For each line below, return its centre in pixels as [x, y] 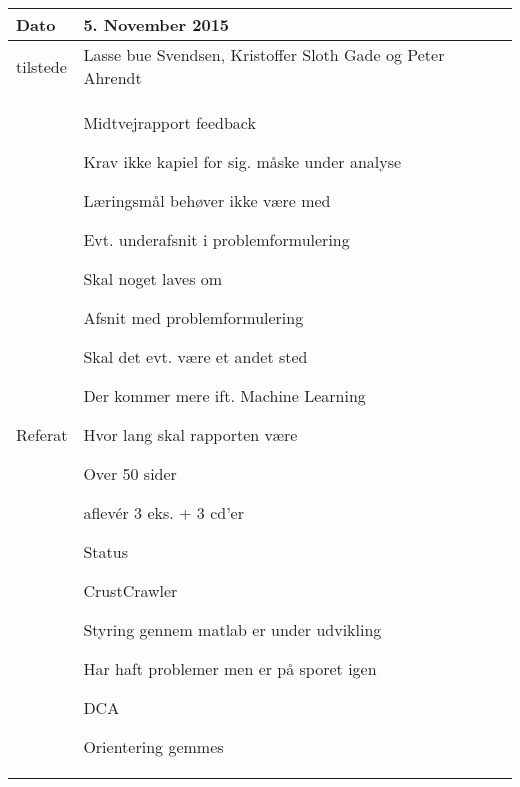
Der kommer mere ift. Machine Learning [224, 395]
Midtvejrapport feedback [169, 122]
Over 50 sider [130, 473]
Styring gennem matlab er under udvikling [232, 629]
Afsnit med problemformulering [193, 317]
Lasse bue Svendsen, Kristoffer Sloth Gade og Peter [264, 54]
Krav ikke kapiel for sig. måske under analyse [242, 161]
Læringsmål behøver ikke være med [207, 200]
